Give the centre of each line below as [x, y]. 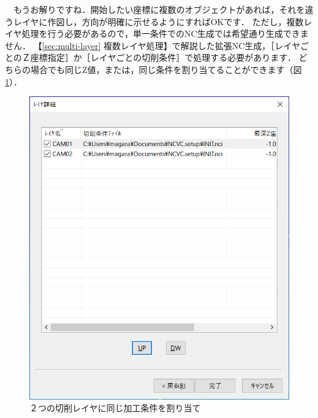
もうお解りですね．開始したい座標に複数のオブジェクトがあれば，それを [159, 9]
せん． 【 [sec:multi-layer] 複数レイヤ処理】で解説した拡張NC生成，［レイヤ [153, 45]
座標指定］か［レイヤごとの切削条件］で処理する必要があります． [163, 57]
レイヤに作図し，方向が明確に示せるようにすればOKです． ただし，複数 [158, 21]
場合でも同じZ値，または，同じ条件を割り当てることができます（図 [166, 69]
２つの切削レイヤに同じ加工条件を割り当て [115, 408]
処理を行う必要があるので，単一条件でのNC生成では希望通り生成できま [165, 33]
